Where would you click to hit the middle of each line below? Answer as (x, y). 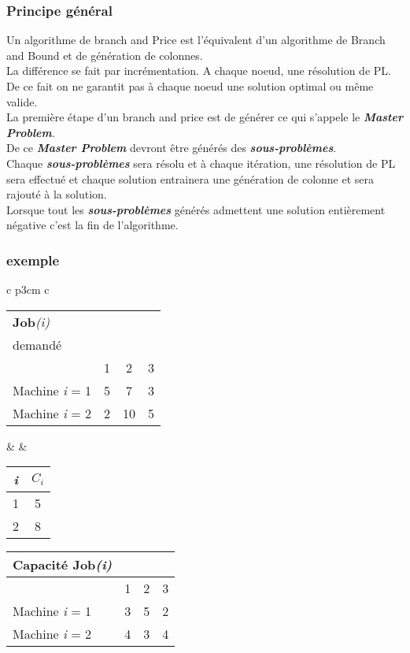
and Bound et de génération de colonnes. (105, 55)
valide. (22, 101)
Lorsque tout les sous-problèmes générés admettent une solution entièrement (196, 209)
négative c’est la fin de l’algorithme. (92, 225)
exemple (33, 260)
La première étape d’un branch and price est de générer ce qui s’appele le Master (205, 117)
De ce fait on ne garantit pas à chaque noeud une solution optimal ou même (190, 86)
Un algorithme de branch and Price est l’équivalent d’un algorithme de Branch (196, 40)
